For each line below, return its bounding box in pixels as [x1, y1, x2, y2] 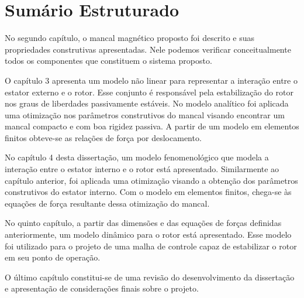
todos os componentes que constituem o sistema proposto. [5, 54, 212, 67]
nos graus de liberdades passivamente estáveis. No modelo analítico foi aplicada [5, 97, 289, 109]
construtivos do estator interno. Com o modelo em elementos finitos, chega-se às [5, 186, 292, 198]
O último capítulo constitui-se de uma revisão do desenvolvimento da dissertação [5, 270, 295, 283]
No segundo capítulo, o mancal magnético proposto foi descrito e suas [5, 32, 255, 44]
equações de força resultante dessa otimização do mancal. [5, 197, 210, 209]
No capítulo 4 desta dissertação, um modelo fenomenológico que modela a [5, 151, 269, 163]
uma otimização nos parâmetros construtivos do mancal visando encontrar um [5, 108, 285, 121]
